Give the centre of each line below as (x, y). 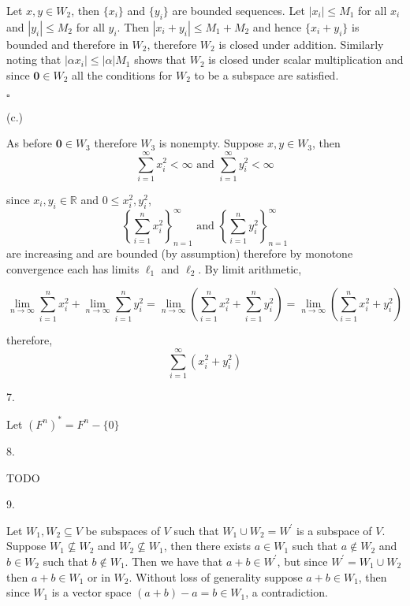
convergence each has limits (73, 268)
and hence (277, 26)
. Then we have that (174, 561)
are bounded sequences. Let (239, 10)
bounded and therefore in (67, 44)
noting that (34, 59)
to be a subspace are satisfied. (266, 74)
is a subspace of (334, 530)
